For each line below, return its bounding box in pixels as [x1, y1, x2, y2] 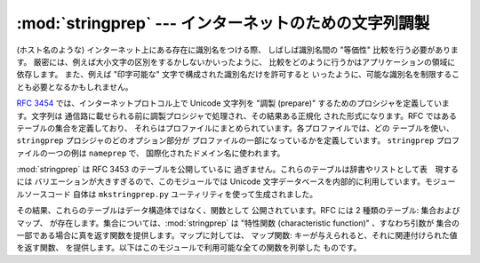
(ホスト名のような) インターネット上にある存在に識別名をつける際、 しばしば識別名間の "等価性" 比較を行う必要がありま [16, 44, 460, 55]
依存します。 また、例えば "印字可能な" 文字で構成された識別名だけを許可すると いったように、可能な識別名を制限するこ [16, 69, 460, 80]
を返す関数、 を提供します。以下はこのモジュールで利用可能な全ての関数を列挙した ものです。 [16, 243, 362, 253]
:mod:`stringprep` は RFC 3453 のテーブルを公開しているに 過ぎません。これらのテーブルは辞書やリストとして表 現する [16, 164, 460, 175]
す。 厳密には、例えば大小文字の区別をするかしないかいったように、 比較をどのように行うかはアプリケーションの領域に [16, 56, 456, 67]
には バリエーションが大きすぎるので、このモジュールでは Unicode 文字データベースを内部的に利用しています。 [16, 176, 426, 187]
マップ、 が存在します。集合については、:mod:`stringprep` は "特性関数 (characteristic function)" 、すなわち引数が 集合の [16, 218, 460, 228]
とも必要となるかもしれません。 [16, 81, 133, 92]
